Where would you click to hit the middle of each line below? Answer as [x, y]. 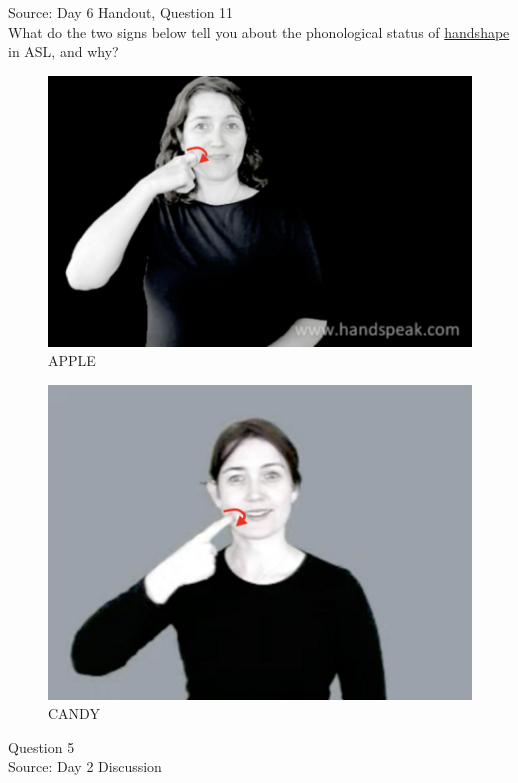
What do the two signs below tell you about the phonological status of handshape [259, 31]
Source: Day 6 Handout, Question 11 [121, 12]
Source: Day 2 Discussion [85, 766]
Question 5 [41, 746]
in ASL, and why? [63, 51]
